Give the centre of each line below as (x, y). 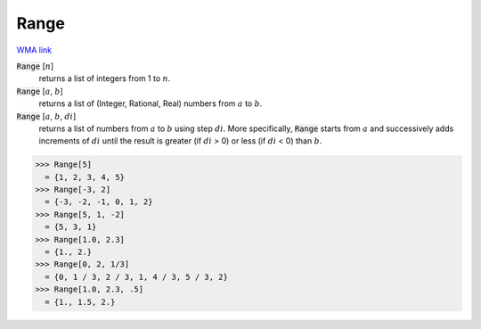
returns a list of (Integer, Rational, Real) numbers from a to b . (151, 103)
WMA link (34, 50)
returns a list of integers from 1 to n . (105, 78)
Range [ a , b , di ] (46, 116)
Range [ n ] (35, 66)
